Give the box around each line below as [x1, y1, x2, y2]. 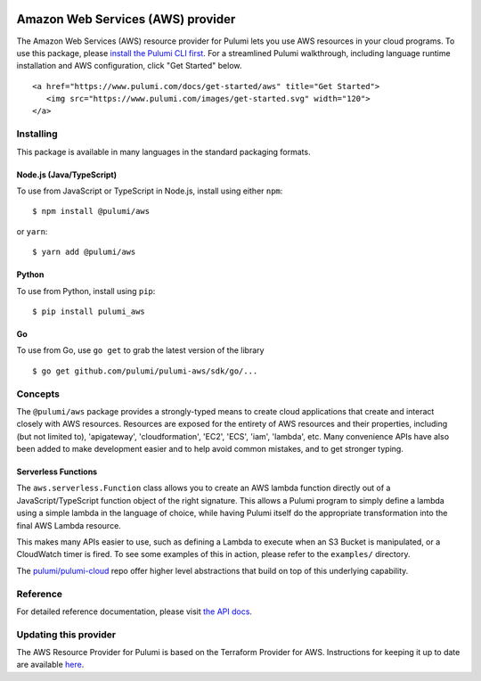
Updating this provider [16, 628, 116, 641]
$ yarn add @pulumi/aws [32, 247, 136, 258]
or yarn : [16, 226, 48, 236]
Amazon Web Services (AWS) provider [16, 12, 236, 27]
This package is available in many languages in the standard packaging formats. [16, 146, 311, 157]
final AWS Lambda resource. [16, 520, 122, 530]
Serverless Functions [16, 466, 98, 477]
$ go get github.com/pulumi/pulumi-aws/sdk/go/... [32, 365, 258, 376]
